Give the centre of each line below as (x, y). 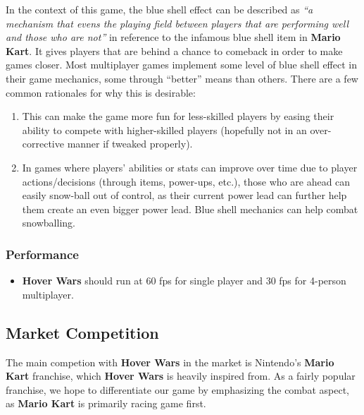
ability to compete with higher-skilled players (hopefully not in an (164, 130)
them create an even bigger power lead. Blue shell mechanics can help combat (190, 209)
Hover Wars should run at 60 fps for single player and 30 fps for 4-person (184, 281)
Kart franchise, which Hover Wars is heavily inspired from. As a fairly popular (181, 376)
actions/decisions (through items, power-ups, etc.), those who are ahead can (186, 181)
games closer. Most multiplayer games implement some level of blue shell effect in (181, 65)
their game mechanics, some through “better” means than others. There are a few (182, 78)
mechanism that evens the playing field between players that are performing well (177, 23)
